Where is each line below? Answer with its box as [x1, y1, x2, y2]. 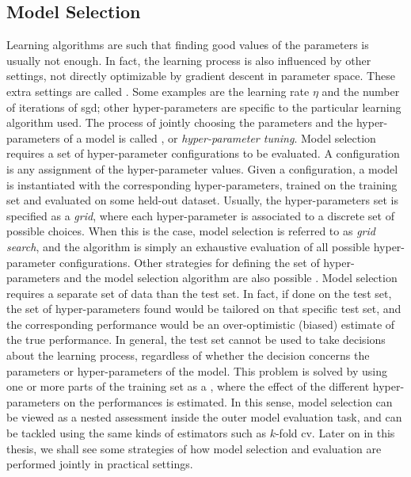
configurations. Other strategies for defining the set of [59, 254, 320, 270]
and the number [322, 82, 400, 99]
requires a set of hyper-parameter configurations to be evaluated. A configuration [6, 145, 400, 162]
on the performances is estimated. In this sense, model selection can [63, 393, 393, 410]
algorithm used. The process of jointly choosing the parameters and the [6, 114, 353, 131]
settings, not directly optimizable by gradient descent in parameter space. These [6, 67, 395, 84]
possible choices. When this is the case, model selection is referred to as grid [6, 223, 375, 239]
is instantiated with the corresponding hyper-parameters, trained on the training [6, 176, 398, 193]
